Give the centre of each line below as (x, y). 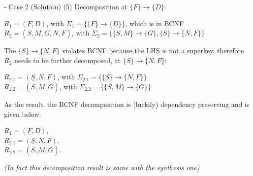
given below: (23, 114)
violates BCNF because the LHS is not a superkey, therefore (153, 51)
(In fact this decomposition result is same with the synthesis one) (102, 167)
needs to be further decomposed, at (67, 60)
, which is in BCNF (155, 23)
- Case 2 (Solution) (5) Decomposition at (66, 6)
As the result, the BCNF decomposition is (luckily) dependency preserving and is (127, 104)
